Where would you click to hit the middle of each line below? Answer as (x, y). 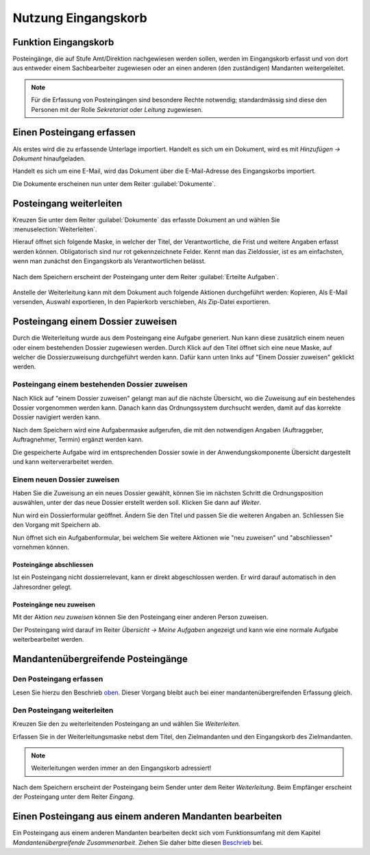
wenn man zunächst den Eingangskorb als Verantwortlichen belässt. (109, 261)
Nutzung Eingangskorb (80, 18)
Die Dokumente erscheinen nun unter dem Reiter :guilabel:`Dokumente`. (114, 184)
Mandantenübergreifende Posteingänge (100, 659)
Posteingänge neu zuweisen (54, 605)
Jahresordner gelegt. (42, 587)
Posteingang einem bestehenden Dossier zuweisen (100, 384)
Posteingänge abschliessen (53, 565)
